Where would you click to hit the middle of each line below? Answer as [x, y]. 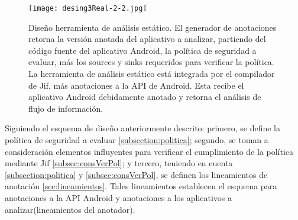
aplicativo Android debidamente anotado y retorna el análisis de [145, 97]
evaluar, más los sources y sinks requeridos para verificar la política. [151, 62]
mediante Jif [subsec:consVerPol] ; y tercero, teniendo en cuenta [119, 163]
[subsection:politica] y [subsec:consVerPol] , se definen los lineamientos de [136, 174]
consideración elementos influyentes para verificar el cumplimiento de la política [149, 151]
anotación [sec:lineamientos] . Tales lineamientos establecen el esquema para [141, 186]
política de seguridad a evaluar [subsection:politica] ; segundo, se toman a [137, 140]
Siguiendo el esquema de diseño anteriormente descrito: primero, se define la [142, 128]
